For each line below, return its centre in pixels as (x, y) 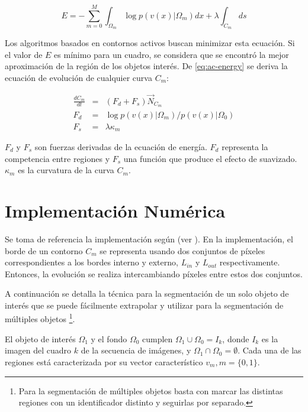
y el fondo (109, 338)
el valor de (24, 54)
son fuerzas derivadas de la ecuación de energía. (121, 147)
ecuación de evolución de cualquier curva (78, 77)
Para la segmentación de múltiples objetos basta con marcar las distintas (151, 390)
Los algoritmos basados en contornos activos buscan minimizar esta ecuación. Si (150, 43)
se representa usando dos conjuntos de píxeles (182, 250)
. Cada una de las (269, 350)
